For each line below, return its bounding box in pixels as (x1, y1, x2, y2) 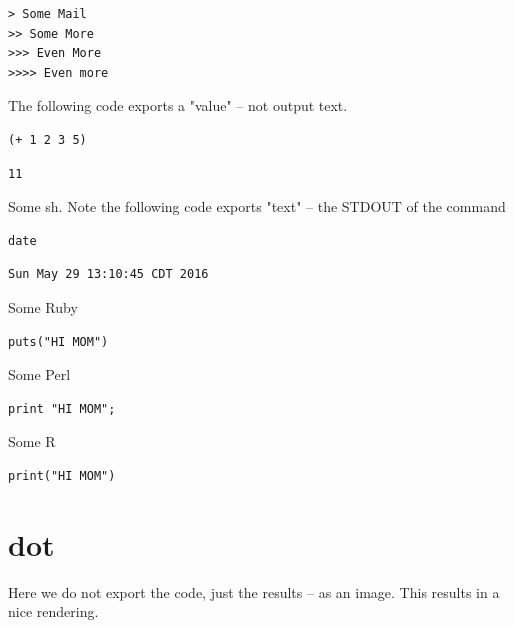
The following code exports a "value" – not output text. (8, 95, 348, 116)
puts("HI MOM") (8, 334, 109, 349)
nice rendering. (8, 601, 99, 622)
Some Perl (8, 364, 71, 385)
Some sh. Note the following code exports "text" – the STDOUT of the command (8, 196, 506, 217)
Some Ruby (8, 296, 78, 317)
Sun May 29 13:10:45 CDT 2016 (8, 267, 209, 282)
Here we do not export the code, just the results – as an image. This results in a (8, 581, 500, 602)
